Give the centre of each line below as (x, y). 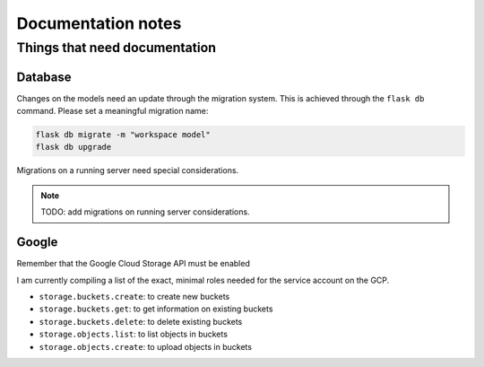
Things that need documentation (117, 48)
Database (44, 77)
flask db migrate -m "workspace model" (123, 135)
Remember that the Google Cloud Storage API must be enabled (133, 264)
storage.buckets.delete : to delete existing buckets (141, 321)
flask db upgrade (73, 147)
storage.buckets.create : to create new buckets (134, 296)
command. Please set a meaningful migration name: (112, 111)
